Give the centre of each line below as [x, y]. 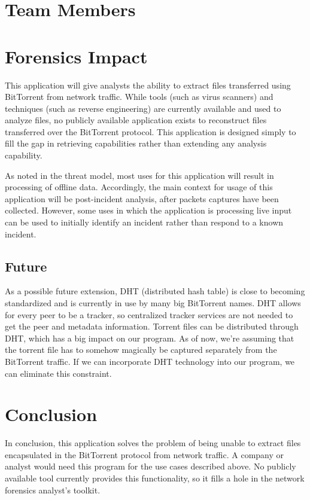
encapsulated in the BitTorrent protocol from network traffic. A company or [145, 454]
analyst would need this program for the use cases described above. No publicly [151, 466]
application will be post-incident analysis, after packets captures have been [142, 198]
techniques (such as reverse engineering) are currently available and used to [143, 108]
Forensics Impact [76, 56]
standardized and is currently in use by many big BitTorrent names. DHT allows [153, 303]
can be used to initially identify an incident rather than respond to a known [144, 222]
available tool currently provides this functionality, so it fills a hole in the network [155, 478]
